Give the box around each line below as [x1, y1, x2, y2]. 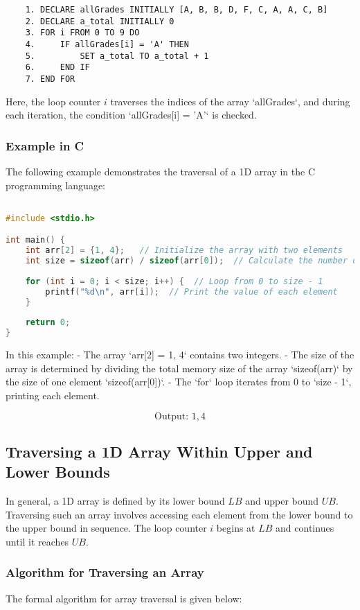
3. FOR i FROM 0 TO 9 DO [25, 28, 140, 38]
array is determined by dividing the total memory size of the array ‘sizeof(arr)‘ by [6, 360, 353, 375]
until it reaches [6, 534, 69, 548]
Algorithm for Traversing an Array [6, 564, 204, 581]
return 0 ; [25, 317, 71, 328]
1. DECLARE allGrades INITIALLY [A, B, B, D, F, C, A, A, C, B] [25, 5, 328, 15]
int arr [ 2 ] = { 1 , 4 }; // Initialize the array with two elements [25, 245, 343, 256]
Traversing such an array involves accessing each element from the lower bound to [6, 507, 353, 521]
